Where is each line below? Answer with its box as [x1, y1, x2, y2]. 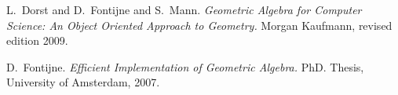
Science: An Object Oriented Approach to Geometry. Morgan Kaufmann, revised [6, 16, 393, 33]
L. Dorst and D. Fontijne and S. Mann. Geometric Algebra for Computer [6, 2, 362, 17]
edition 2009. [6, 32, 68, 49]
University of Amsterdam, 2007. [6, 74, 160, 90]
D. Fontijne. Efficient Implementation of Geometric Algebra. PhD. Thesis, [6, 58, 364, 75]
